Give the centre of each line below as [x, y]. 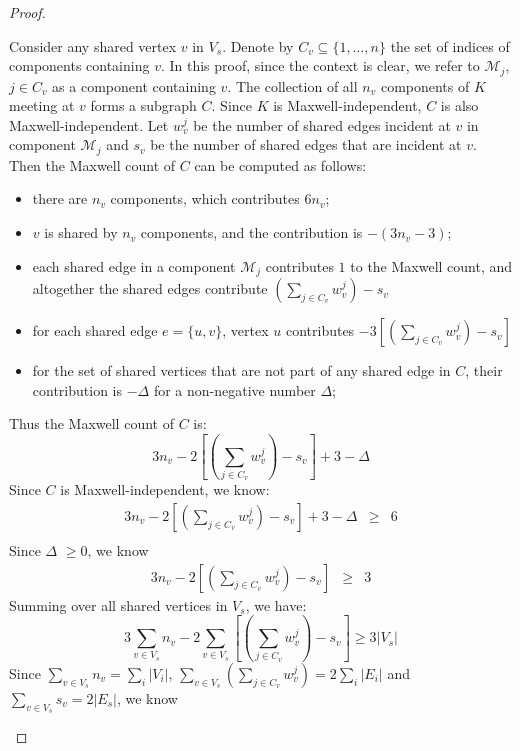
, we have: [276, 604]
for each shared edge [95, 330]
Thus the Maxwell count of [91, 423]
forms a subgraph [143, 105]
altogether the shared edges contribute [150, 288]
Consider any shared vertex [93, 45]
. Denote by [258, 45]
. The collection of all [292, 85]
